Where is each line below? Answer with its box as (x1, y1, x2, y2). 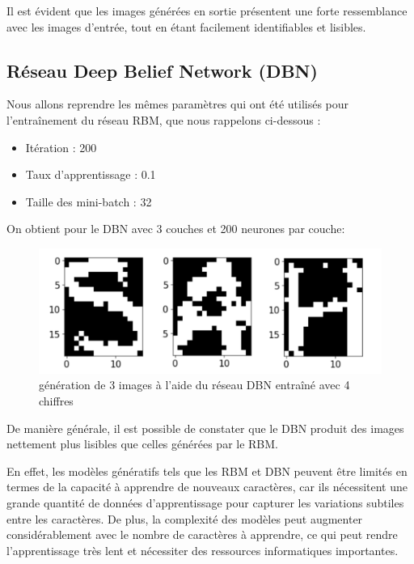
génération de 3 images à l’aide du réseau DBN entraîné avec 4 (39, 376, 350, 393)
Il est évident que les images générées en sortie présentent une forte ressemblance (6, 2, 408, 19)
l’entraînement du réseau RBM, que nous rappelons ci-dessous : (6, 111, 321, 128)
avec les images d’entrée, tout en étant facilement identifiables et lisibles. (6, 18, 366, 35)
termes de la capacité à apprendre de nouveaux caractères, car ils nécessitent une (6, 478, 408, 495)
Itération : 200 (25, 138, 97, 155)
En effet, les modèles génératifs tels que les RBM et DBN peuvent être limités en (6, 462, 408, 479)
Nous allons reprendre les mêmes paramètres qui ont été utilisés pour (6, 95, 349, 112)
